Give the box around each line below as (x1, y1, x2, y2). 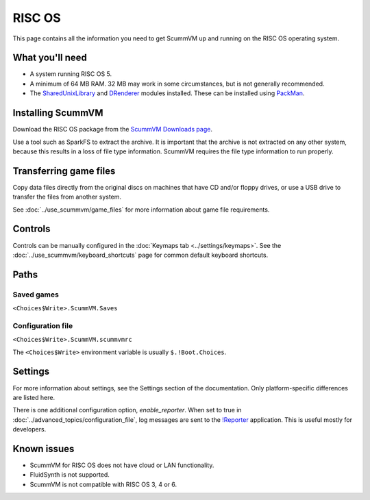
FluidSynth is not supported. (29, 471, 110, 479)
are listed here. (12, 393, 55, 401)
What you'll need (12, 52, 87, 64)
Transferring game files (12, 165, 116, 177)
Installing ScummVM (12, 107, 103, 119)
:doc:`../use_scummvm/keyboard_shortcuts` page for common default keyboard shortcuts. (12, 251, 269, 259)
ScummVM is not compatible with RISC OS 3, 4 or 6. (29, 480, 177, 488)
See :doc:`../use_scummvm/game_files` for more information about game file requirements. (12, 205, 270, 214)
